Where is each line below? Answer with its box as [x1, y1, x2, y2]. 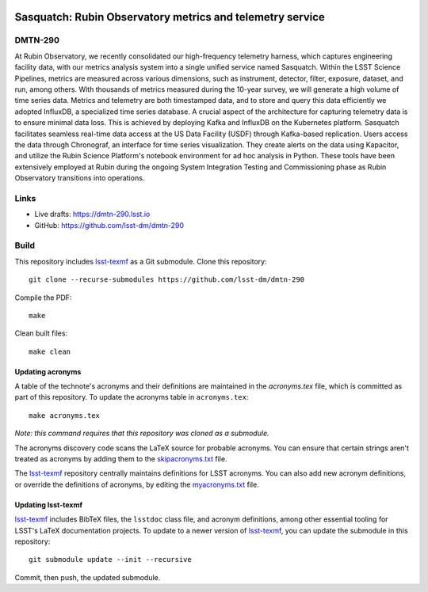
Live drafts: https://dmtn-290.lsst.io [34, 210, 151, 219]
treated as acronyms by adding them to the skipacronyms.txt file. [14, 454, 227, 464]
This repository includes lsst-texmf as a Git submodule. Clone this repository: [14, 256, 267, 266]
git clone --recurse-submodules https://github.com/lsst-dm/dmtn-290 [29, 275, 305, 284]
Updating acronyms [14, 366, 82, 376]
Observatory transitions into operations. [14, 173, 145, 183]
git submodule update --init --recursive [29, 555, 192, 564]
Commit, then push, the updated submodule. [14, 572, 161, 582]
